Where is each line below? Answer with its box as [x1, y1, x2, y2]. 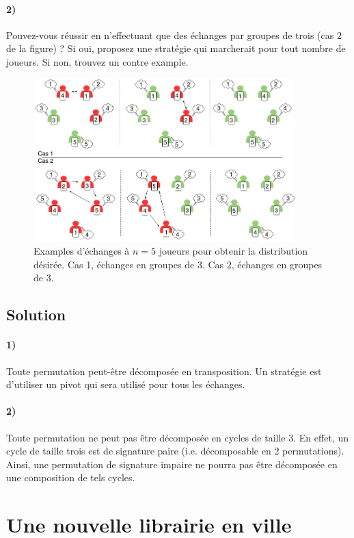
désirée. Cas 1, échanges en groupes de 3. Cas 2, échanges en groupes [33, 257, 323, 271]
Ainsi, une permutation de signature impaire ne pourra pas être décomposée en [6, 457, 338, 471]
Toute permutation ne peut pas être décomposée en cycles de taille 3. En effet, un [6, 430, 349, 444]
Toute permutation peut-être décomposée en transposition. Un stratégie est [6, 363, 322, 378]
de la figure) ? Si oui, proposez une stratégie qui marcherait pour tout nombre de [6, 41, 346, 55]
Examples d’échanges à [33, 244, 130, 258]
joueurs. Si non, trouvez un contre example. [6, 54, 189, 68]
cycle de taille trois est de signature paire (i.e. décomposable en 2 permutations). [6, 444, 344, 458]
